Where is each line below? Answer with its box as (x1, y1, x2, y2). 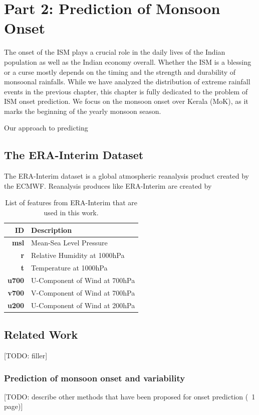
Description (31, 224, 72, 235)
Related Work (4, 327, 78, 342)
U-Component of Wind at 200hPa (31, 300, 135, 310)
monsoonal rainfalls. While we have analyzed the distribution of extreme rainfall (4, 76, 250, 87)
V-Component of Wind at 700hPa (31, 287, 135, 298)
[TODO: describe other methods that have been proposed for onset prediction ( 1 (4, 391, 255, 401)
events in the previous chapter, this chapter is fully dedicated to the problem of (4, 86, 248, 96)
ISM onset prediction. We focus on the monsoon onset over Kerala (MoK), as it (4, 96, 248, 106)
